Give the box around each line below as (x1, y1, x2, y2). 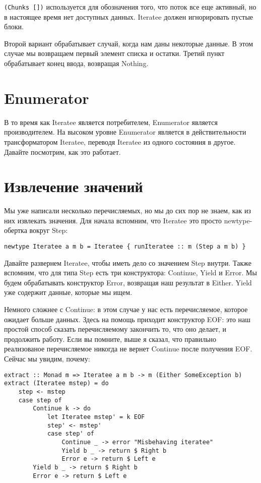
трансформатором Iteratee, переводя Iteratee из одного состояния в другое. (4, 136, 236, 147)
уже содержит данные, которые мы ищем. (4, 287, 133, 297)
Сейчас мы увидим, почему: (4, 353, 90, 364)
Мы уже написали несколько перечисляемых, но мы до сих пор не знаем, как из (4, 205, 251, 216)
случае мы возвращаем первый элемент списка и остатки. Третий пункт (4, 48, 225, 58)
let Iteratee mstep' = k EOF (47, 413, 145, 420)
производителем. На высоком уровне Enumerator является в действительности (4, 127, 246, 137)
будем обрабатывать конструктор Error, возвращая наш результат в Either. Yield (4, 277, 252, 287)
